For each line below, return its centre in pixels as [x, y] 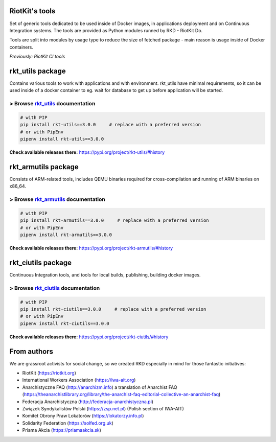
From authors [31, 351]
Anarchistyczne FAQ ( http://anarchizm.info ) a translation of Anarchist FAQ [100, 387]
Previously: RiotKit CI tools [37, 57]
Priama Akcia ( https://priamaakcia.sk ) [62, 430]
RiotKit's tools [32, 11]
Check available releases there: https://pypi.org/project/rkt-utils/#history [87, 152]
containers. [21, 47]
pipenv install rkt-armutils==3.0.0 [66, 235]
